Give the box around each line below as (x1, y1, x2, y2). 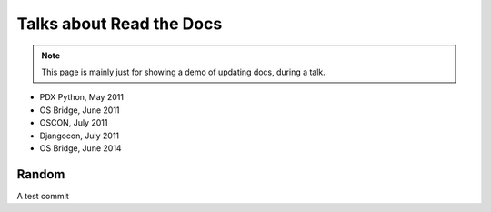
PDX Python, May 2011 (39, 92, 125, 103)
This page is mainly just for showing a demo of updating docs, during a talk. (41, 66, 326, 77)
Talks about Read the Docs (16, 14, 223, 34)
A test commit (16, 190, 69, 201)
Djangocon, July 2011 (39, 130, 120, 141)
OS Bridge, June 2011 (39, 105, 120, 116)
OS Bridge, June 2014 (39, 142, 122, 154)
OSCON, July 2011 (39, 117, 108, 128)
